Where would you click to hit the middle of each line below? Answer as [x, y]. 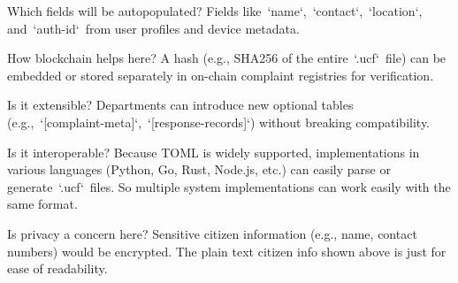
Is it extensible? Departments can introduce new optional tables [180, 105]
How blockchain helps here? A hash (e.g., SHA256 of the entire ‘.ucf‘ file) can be [227, 58]
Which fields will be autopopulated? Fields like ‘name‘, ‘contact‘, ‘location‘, [215, 11]
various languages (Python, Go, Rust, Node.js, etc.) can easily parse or [199, 169]
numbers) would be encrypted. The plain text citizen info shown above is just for [227, 251]
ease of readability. [57, 268]
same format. [42, 204]
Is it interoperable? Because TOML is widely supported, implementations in [214, 152]
